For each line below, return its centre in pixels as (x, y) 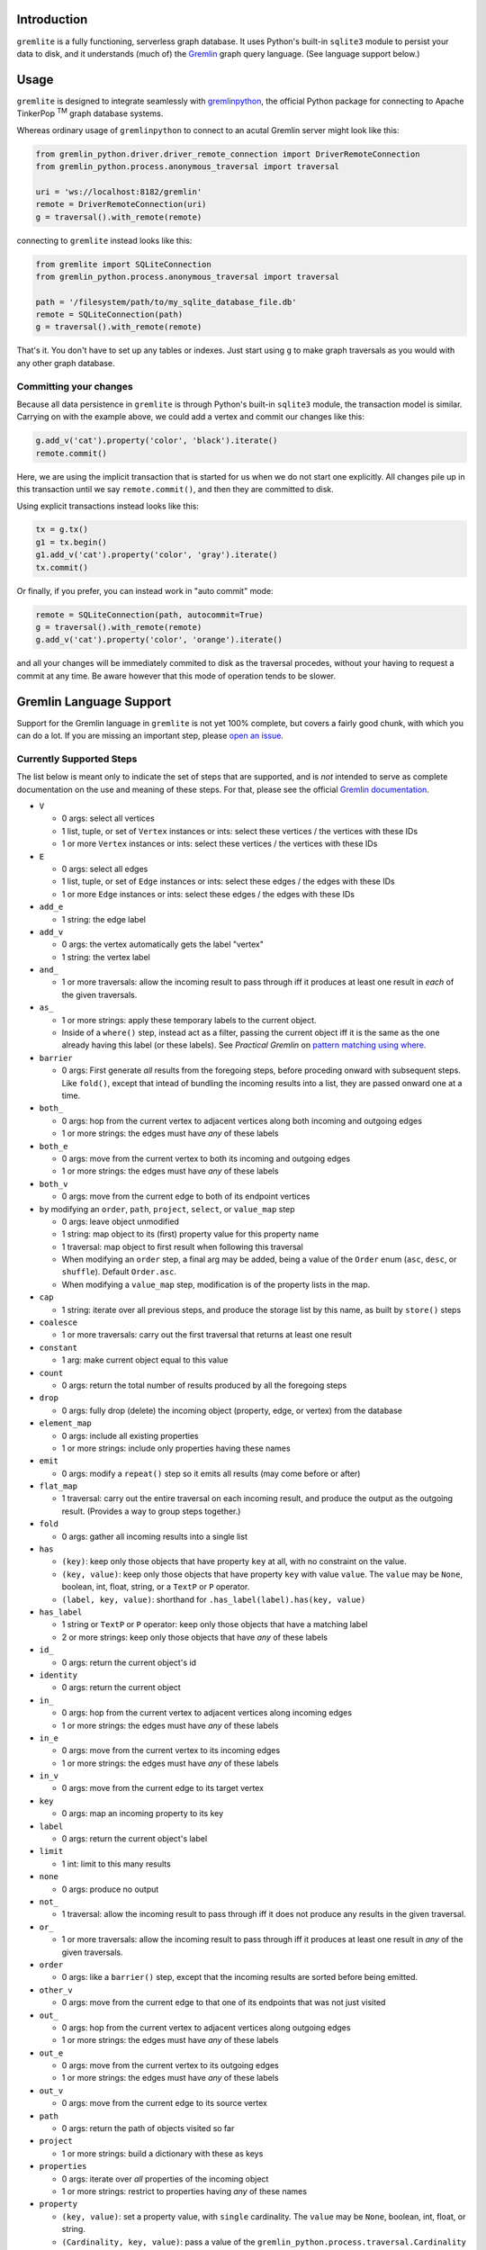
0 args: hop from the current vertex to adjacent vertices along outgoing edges (206, 2027)
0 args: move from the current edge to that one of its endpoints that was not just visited (224, 2002)
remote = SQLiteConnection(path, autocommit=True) (150, 615)
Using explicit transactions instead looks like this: (108, 506)
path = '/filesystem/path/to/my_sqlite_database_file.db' (166, 302)
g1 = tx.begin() (72, 542)
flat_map (58, 1486)
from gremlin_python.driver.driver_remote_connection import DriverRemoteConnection (228, 154)
